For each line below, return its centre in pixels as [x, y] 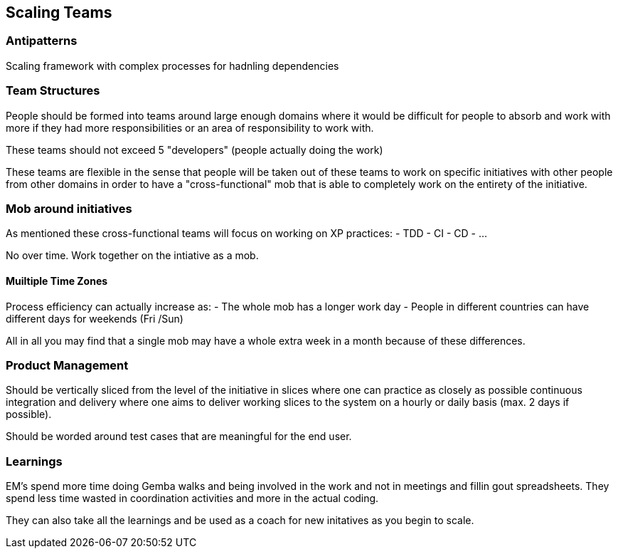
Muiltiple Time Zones [57, 281]
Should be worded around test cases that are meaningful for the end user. [179, 437]
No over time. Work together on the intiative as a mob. [132, 256]
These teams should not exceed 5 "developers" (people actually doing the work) [195, 150]
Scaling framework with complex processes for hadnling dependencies [172, 66]
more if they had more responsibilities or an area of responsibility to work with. [190, 127]
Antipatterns [42, 41]
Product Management [67, 365]
